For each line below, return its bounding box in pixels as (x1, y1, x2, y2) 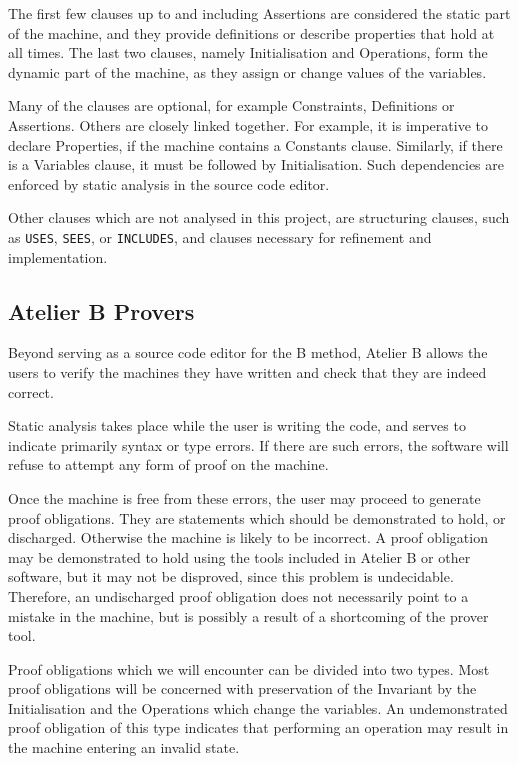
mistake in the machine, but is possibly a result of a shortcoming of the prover (8, 605, 489, 626)
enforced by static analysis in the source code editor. (8, 173, 330, 194)
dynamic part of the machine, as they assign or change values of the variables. (8, 61, 487, 82)
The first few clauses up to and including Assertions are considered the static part (8, 3, 511, 23)
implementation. (8, 246, 108, 267)
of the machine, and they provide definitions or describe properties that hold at (8, 22, 495, 43)
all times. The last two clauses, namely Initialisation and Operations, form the (8, 42, 488, 63)
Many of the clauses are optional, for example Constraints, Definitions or (8, 95, 455, 116)
